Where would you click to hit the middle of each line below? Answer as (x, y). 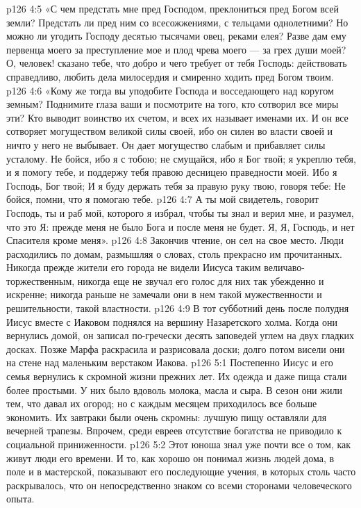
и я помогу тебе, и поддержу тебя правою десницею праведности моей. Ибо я (172, 172)
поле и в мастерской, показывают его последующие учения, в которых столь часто (181, 472)
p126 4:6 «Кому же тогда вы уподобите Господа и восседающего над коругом (170, 90)
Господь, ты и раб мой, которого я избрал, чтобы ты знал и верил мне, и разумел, (180, 212)
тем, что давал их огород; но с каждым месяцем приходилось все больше (162, 403)
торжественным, (41, 280)
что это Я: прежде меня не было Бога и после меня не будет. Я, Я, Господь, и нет (180, 226)
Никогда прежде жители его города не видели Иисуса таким (134, 267)
